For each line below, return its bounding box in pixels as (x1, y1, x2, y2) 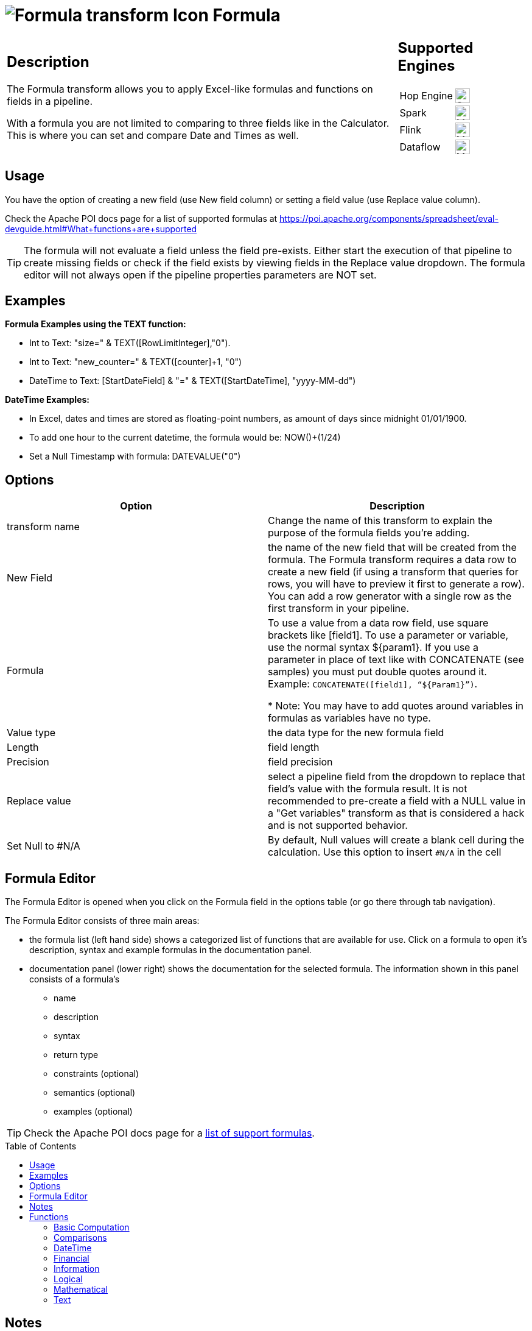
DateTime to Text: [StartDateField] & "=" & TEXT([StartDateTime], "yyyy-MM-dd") (29, 375, 356, 386)
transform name (7, 520, 80, 533)
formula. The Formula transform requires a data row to (268, 553, 517, 566)
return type (54, 1049, 99, 1060)
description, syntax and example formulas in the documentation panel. (29, 945, 312, 956)
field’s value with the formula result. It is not (268, 783, 467, 795)
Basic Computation (54, 1222, 130, 1233)
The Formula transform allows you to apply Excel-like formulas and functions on (7, 83, 373, 96)
